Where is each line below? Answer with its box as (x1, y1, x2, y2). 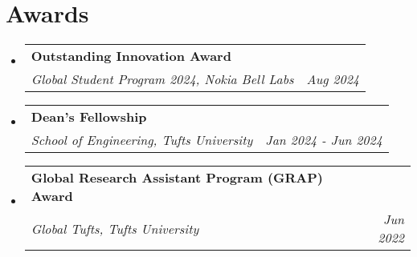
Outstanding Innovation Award (31, 46, 231, 66)
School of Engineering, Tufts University (31, 131, 253, 150)
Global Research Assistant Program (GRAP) (31, 168, 323, 187)
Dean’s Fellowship (31, 107, 147, 126)
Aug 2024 (306, 70, 360, 89)
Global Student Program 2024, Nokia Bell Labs (31, 70, 294, 89)
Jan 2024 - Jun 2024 (265, 131, 382, 150)
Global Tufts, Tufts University (31, 219, 199, 238)
